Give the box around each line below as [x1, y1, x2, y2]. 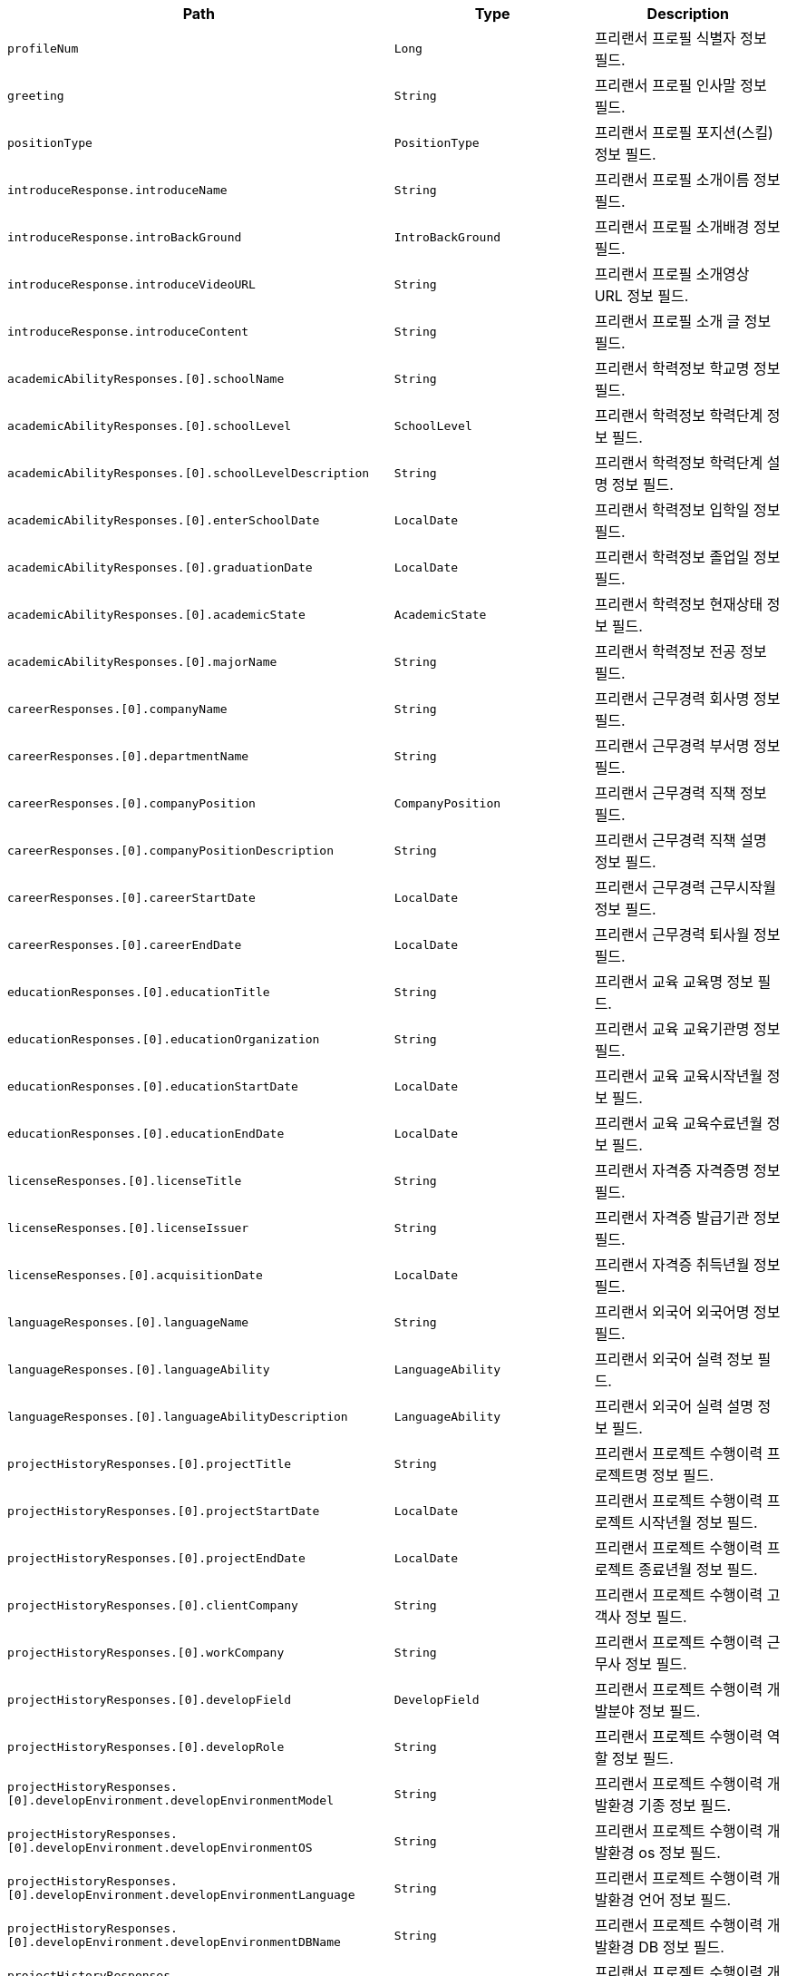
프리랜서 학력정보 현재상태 [594, 595, 763, 613]
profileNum [7, 41, 79, 55]
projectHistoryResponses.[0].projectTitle [7, 1456, 292, 1471]
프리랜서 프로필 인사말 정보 [594, 76, 767, 94]
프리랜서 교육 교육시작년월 [594, 1067, 763, 1085]
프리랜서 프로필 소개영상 [594, 265, 750, 283]
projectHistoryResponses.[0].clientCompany [7, 1598, 298, 1612]
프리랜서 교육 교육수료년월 [594, 1114, 763, 1132]
